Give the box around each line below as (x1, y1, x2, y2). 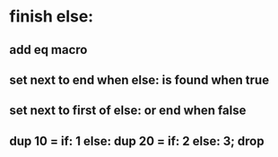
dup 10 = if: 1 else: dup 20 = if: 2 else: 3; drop (9, 133, 265, 149)
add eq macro (9, 42, 88, 57)
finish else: (9, 6, 94, 27)
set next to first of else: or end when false (9, 103, 247, 118)
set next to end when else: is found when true (9, 72, 270, 87)
